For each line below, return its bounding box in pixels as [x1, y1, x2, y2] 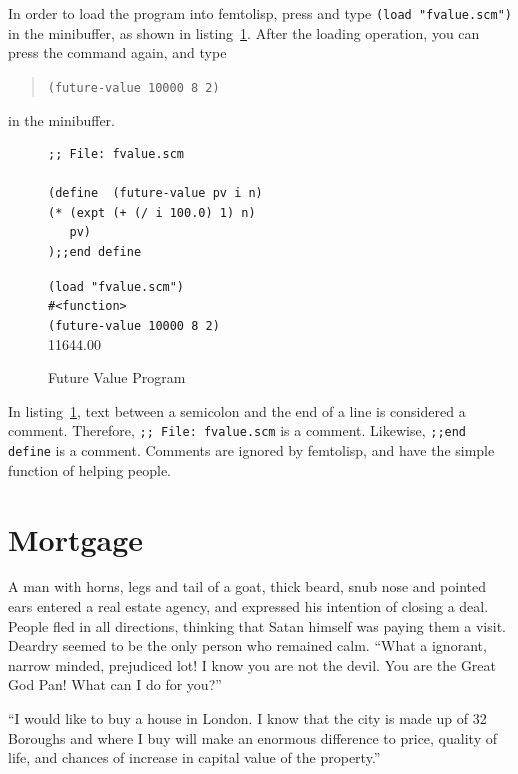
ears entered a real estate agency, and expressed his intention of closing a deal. [8, 596, 489, 617]
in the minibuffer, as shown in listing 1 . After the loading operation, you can [8, 22, 480, 43]
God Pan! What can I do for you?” [8, 674, 222, 695]
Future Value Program [48, 367, 186, 388]
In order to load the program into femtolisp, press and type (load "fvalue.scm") [8, 3, 512, 23]
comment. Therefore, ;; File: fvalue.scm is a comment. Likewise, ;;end [8, 420, 467, 441]
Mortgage [8, 518, 144, 559]
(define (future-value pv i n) [48, 186, 263, 201]
